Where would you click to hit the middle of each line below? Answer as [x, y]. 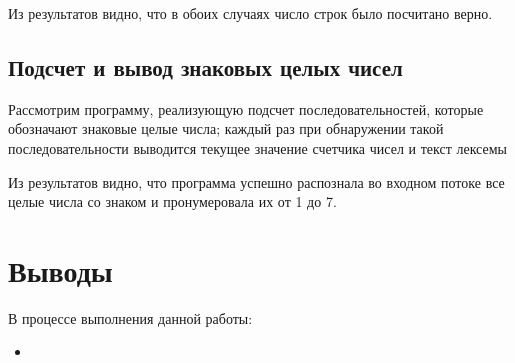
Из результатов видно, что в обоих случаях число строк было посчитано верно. [250, 13]
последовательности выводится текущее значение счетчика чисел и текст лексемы [257, 147]
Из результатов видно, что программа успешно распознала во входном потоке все [256, 181]
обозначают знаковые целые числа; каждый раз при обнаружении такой [226, 128]
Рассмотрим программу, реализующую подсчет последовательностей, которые [246, 108]
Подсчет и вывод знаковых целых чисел [205, 66]
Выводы [60, 269]
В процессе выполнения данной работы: [130, 317]
